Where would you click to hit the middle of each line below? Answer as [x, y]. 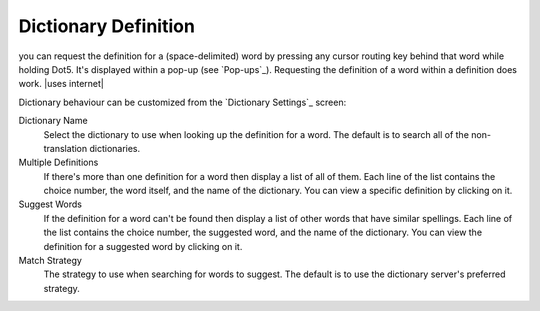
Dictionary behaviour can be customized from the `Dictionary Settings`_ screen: [182, 102]
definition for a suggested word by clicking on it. [143, 246]
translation [65, 148]
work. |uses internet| [61, 84]
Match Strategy [50, 261]
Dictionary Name [53, 121]
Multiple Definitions [58, 162]
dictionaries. [115, 148]
